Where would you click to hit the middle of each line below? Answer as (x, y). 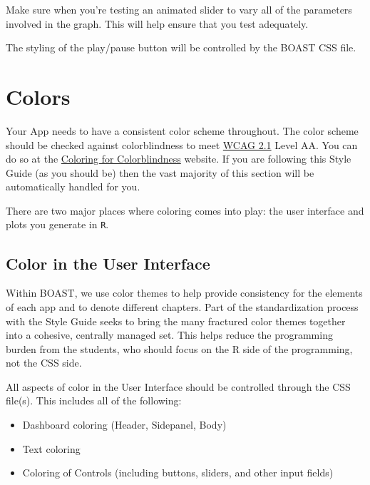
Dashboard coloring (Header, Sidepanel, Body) (124, 425)
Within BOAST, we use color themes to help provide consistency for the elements (184, 293)
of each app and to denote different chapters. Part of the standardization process (182, 306)
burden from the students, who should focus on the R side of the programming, (179, 348)
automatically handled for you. (73, 187)
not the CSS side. (44, 363)
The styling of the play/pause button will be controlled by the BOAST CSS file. (181, 47)
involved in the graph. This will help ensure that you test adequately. (157, 23)
